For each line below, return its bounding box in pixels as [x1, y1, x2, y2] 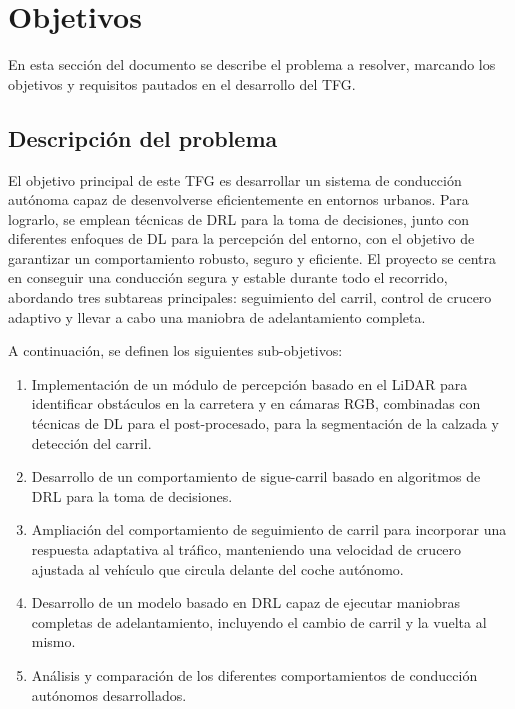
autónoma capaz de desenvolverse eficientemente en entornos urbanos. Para [8, 189, 469, 210]
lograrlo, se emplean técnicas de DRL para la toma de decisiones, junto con [8, 208, 470, 229]
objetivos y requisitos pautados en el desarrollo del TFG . [8, 73, 356, 94]
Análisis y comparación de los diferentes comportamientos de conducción [31, 664, 478, 685]
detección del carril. [31, 432, 152, 453]
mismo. [31, 631, 76, 652]
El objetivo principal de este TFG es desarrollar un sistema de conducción [8, 169, 462, 190]
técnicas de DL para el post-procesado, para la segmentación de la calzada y [31, 413, 499, 434]
